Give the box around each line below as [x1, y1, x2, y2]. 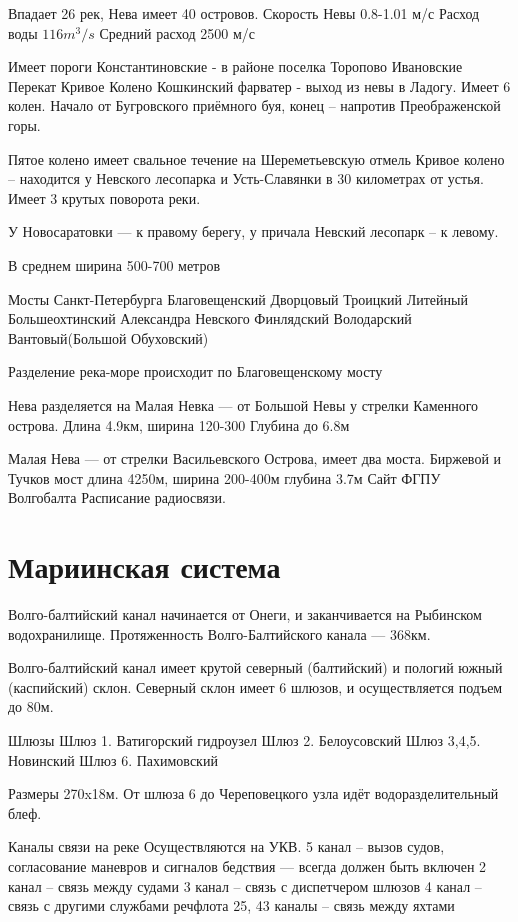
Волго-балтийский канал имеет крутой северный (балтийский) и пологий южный [8, 657, 503, 678]
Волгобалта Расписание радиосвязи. [8, 487, 226, 508]
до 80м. [8, 696, 54, 717]
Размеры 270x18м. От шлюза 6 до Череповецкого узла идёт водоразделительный [8, 783, 499, 804]
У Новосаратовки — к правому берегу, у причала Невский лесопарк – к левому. [8, 221, 499, 242]
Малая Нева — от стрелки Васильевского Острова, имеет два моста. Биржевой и [8, 448, 502, 469]
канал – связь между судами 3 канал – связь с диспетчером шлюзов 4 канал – [8, 875, 482, 896]
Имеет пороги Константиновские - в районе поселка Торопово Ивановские [8, 56, 463, 77]
